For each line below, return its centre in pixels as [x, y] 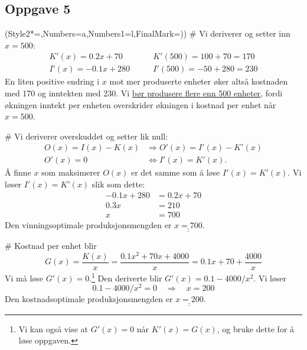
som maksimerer [71, 172]
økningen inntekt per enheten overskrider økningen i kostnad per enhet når [141, 104]
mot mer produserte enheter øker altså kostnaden [199, 81]
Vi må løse [24, 278]
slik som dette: [118, 184]
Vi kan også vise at [53, 328]
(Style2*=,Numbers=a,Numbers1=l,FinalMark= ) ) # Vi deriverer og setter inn [148, 33]
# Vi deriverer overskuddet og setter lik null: [86, 136]
